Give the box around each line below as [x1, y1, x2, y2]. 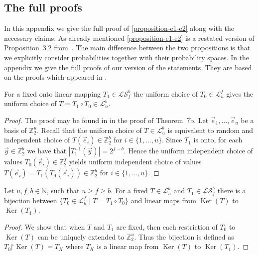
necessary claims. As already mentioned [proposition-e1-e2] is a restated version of [4, 32, 255, 43]
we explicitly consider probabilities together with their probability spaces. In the [4, 52, 250, 62]
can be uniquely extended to [37, 231, 125, 242]
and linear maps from [130, 195, 196, 205]
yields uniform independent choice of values [69, 156, 202, 167]
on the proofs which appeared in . [4, 72, 107, 82]
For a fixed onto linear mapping [4, 88, 101, 99]
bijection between [4, 195, 57, 205]
